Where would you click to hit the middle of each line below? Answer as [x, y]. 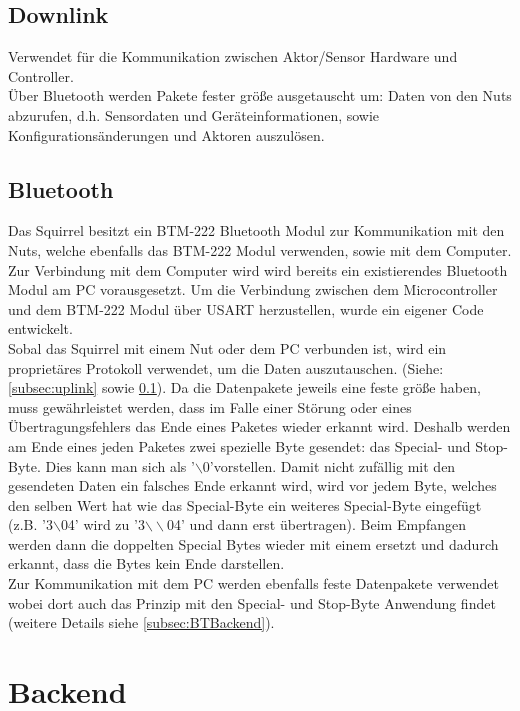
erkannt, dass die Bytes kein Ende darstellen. [146, 563]
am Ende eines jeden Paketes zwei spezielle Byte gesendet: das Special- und [239, 445]
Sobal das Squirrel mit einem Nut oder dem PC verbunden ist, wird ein [227, 347]
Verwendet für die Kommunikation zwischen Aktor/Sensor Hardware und [233, 56]
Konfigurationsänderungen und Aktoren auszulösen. [166, 134]
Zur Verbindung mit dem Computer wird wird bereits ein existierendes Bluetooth [258, 269]
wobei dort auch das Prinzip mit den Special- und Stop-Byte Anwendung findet [252, 602]
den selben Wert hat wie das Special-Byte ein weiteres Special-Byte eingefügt [245, 504]
